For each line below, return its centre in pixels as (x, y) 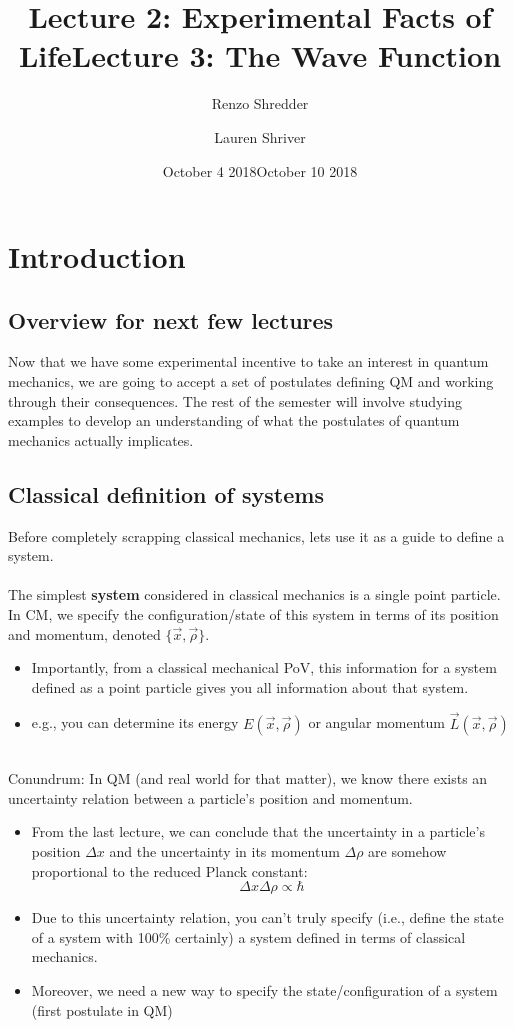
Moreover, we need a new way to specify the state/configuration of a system (264, 989)
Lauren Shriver (260, 136)
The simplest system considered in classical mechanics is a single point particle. (254, 594)
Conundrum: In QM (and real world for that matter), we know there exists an (248, 778)
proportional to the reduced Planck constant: (169, 870)
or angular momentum (376, 722)
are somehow (407, 851)
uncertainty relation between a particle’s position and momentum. (210, 797)
